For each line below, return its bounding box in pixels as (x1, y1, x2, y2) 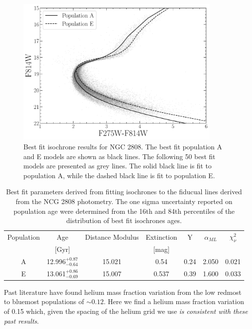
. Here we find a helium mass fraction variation (103, 296, 244, 307)
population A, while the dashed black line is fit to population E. (23, 170, 215, 180)
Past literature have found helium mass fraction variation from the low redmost (4, 287, 242, 297)
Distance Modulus (85, 231, 139, 242)
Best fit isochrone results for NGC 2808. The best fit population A (23, 141, 222, 151)
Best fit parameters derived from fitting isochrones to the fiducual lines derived (6, 186, 242, 197)
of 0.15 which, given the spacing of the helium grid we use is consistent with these (4, 306, 248, 316)
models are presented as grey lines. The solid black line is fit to (23, 161, 212, 171)
